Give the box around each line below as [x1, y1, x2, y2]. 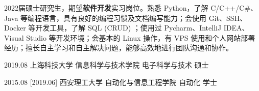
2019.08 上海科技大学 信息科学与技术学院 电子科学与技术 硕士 [4, 59, 209, 70]
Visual [4, 32, 24, 43]
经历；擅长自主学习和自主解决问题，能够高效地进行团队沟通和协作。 [4, 42, 233, 53]
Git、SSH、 [208, 12, 247, 23]
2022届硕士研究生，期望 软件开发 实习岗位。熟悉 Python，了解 [4, 3, 208, 13]
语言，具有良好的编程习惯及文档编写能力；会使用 [42, 12, 207, 23]
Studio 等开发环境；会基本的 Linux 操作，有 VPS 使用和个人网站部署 [26, 32, 255, 43]
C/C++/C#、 [210, 3, 258, 13]
